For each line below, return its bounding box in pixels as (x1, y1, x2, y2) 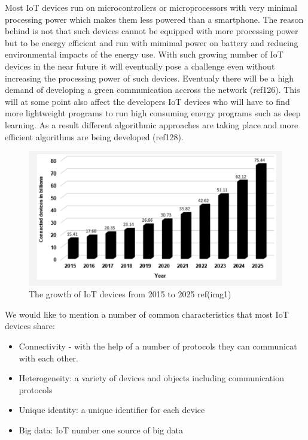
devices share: (5, 320, 55, 332)
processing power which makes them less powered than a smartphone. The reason (5, 13, 304, 25)
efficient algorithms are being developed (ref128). (5, 130, 184, 143)
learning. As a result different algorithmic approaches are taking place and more (5, 118, 298, 131)
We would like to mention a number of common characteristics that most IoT (5, 308, 289, 320)
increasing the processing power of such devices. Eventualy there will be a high (5, 71, 294, 84)
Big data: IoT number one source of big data (19, 423, 183, 436)
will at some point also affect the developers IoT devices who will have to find (5, 95, 290, 107)
